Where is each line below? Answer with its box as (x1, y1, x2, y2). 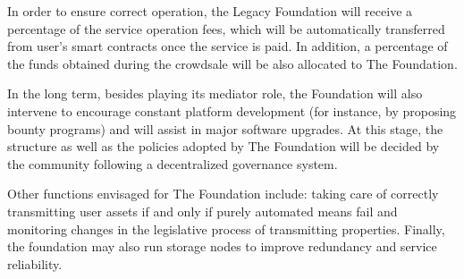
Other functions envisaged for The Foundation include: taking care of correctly (7, 184, 439, 203)
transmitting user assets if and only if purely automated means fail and (7, 201, 398, 220)
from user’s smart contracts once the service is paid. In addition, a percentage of (7, 37, 448, 55)
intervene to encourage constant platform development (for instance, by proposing (7, 101, 457, 120)
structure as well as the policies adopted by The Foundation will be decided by (7, 137, 440, 156)
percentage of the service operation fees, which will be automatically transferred (7, 19, 445, 38)
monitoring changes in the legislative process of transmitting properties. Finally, (7, 219, 445, 238)
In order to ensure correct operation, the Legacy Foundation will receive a (7, 2, 413, 20)
